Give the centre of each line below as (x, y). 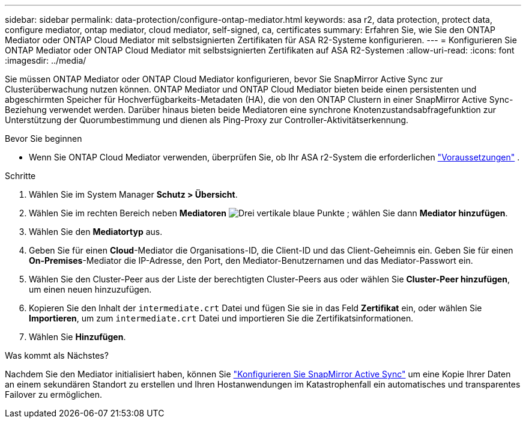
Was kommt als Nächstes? (57, 355)
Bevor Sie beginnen (44, 138)
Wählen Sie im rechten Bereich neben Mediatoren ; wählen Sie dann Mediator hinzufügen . (268, 213)
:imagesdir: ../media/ (46, 60)
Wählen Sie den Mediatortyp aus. (96, 232)
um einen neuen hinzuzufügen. (90, 289)
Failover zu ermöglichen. (54, 394)
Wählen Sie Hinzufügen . (77, 337)
